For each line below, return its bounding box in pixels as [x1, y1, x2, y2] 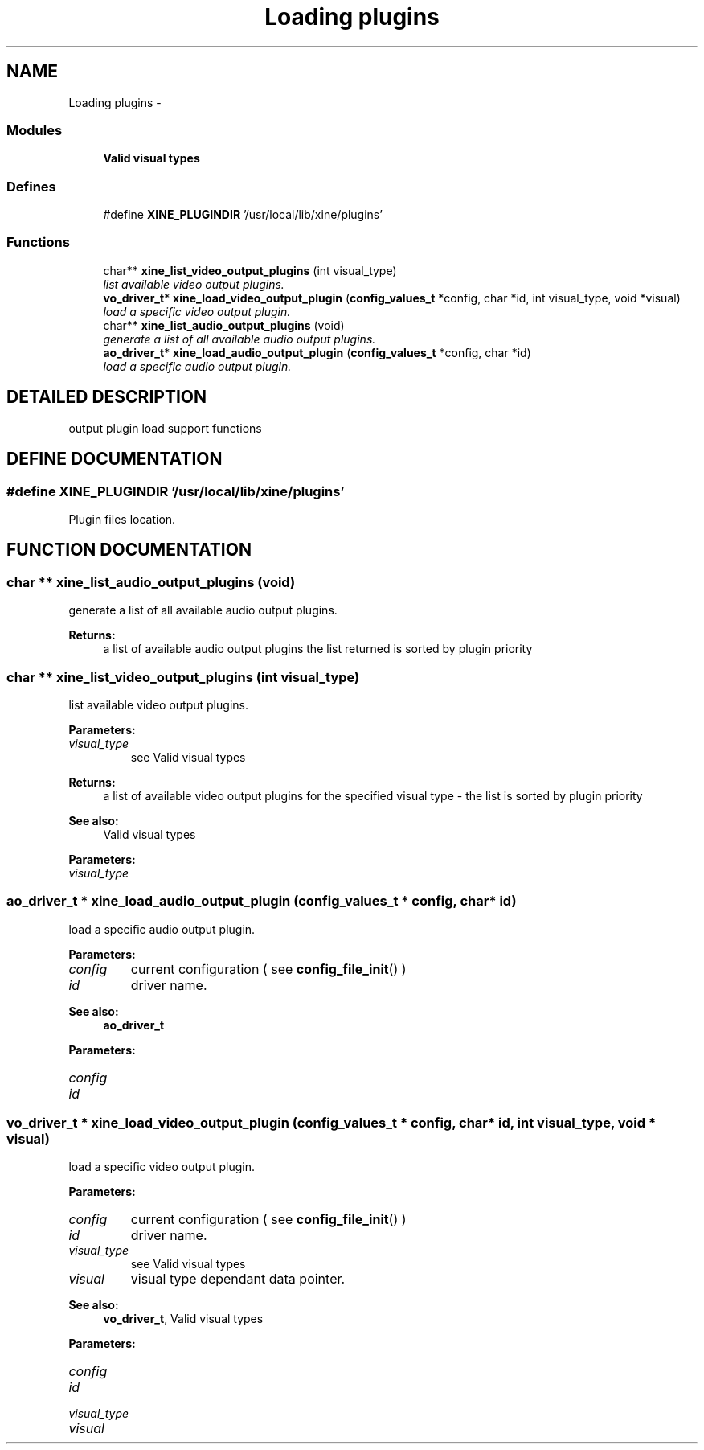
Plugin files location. [68, 511, 176, 526]
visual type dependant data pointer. [130, 1271, 346, 1288]
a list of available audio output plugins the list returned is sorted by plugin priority [103, 642, 533, 656]
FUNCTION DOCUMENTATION [6, 540, 252, 561]
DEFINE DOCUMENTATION [6, 449, 223, 470]
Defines [6, 178, 56, 195]
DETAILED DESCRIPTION [6, 387, 207, 408]
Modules [6, 121, 63, 138]
